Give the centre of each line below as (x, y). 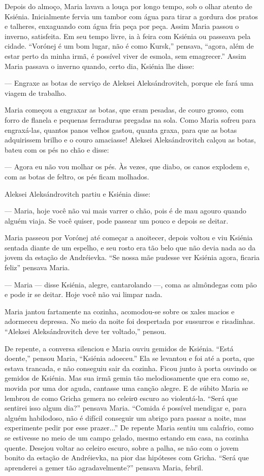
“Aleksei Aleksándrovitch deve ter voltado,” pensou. (86, 331)
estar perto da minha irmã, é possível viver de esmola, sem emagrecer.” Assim (125, 56)
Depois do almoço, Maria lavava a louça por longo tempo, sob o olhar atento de (128, 6)
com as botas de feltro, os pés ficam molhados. (77, 176)
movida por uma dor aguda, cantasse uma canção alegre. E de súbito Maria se (126, 388)
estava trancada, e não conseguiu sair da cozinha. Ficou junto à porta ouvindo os (131, 368)
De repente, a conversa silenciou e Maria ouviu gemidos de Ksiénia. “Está (119, 348)
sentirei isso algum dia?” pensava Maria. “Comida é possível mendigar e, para (126, 408)
